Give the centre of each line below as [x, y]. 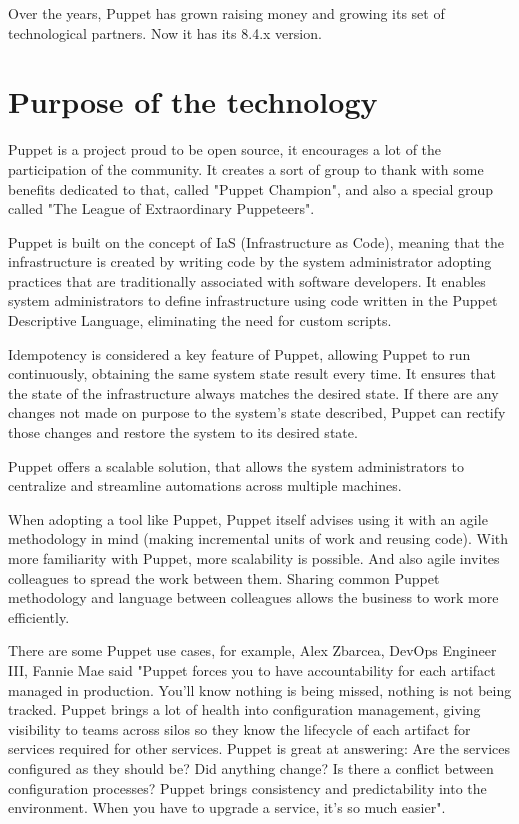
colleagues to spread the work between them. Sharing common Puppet [224, 577]
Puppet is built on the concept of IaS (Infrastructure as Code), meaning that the [256, 241]
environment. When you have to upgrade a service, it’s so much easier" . [227, 807]
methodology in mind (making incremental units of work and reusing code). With [258, 538]
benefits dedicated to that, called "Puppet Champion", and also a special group [251, 188]
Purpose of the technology [193, 101]
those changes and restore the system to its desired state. [183, 432]
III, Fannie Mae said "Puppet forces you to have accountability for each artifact [252, 669]
